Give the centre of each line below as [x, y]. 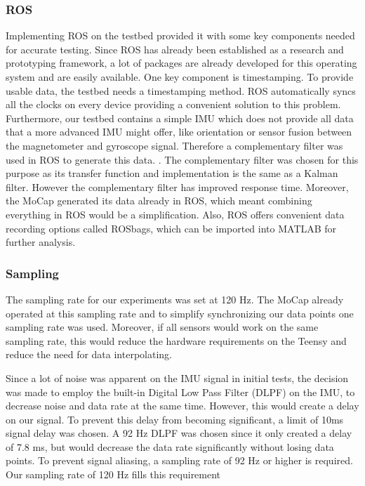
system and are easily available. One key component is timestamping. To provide [180, 77]
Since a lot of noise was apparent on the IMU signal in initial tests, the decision [177, 377]
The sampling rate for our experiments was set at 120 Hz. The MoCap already [175, 299]
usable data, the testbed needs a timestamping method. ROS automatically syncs [181, 90]
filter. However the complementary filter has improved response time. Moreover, [177, 186]
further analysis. [41, 242]
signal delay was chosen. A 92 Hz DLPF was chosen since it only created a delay [179, 433]
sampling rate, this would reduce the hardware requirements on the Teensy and [176, 340]
